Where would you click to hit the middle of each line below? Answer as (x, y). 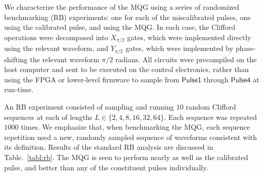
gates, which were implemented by (180, 48)
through (216, 79)
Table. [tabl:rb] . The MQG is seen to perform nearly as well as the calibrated (126, 157)
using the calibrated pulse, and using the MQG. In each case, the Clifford (120, 27)
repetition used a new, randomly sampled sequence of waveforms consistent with (131, 137)
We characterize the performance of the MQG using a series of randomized (122, 7)
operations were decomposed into (56, 37)
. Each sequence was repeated (210, 117)
